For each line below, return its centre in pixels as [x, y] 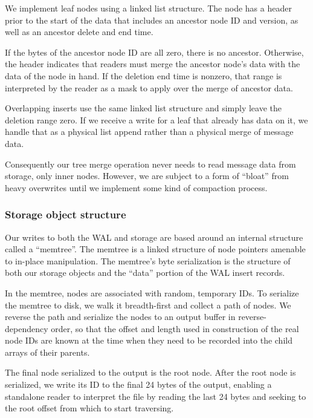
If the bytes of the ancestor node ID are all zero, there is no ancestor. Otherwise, [154, 52]
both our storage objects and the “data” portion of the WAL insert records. [145, 273]
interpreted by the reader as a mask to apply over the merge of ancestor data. [149, 87]
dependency [27, 328]
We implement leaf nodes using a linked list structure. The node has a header [148, 8]
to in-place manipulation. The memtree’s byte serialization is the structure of [148, 260]
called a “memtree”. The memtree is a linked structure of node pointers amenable [155, 249]
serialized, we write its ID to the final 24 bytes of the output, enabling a [138, 384]
